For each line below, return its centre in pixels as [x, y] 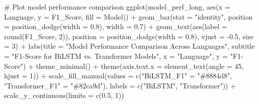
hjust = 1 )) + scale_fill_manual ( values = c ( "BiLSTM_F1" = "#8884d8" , [118, 76]
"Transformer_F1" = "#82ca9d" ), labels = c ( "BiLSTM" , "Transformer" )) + [120, 85]
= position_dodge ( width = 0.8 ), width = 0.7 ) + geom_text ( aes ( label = [116, 26]
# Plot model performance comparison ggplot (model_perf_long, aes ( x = [117, 7]
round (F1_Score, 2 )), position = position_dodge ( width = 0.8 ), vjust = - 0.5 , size [129, 36]
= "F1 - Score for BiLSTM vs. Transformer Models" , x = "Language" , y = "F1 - [124, 56]
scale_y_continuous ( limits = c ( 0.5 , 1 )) [64, 95]
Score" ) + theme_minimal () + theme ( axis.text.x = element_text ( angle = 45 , [124, 66]
